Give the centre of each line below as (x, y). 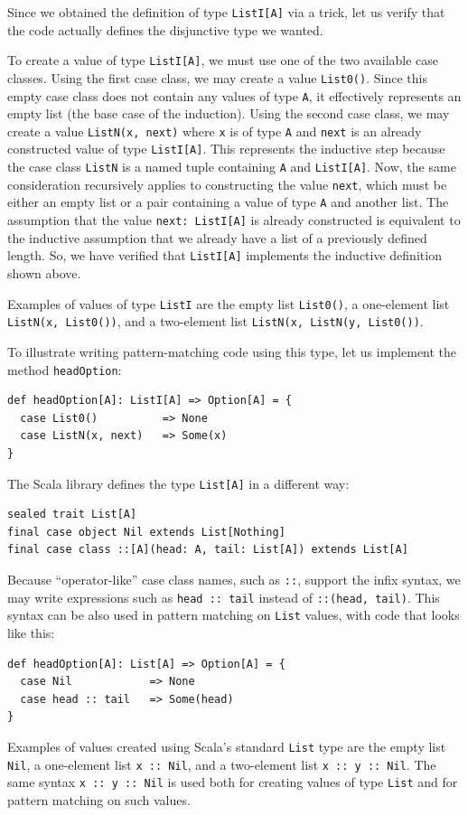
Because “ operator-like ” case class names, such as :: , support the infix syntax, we (234, 579)
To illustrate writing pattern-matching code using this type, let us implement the (232, 351)
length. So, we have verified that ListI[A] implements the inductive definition (225, 255)
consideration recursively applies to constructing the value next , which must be (227, 184)
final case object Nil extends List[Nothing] (146, 532)
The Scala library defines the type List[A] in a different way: (178, 483)
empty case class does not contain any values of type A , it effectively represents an (234, 95)
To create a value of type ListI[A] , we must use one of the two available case (223, 60)
